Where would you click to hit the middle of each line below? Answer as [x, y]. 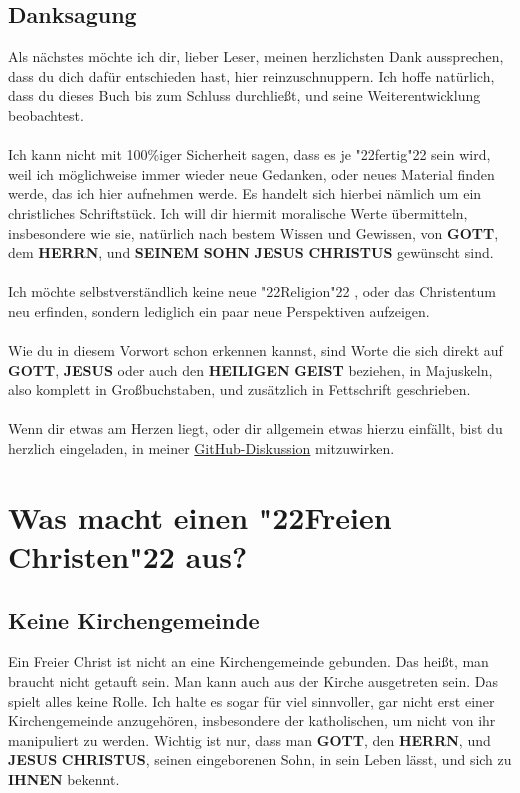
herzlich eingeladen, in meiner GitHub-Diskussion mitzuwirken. [201, 448]
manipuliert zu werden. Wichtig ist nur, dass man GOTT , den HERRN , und [249, 739]
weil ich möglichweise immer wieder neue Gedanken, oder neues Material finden [251, 173]
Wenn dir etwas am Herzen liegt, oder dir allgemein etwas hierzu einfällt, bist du [255, 428]
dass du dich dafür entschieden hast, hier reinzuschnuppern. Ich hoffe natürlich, [251, 75]
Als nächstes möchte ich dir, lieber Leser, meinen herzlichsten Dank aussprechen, [256, 56]
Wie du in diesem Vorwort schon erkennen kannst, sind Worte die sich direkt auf [255, 350]
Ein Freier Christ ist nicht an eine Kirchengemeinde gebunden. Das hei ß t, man [248, 661]
